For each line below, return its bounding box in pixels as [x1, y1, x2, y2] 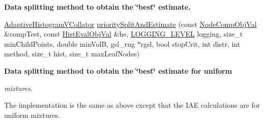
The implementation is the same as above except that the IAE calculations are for [4, 100, 260, 110]
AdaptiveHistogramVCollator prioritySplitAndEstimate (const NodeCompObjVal [4, 18, 257, 29]
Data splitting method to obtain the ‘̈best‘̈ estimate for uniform [4, 65, 232, 76]
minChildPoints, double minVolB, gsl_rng [4, 38, 135, 49]
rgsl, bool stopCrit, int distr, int [140, 38, 241, 49]
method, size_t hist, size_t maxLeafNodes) [4, 48, 140, 59]
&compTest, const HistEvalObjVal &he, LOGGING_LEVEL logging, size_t [4, 28, 243, 39]
